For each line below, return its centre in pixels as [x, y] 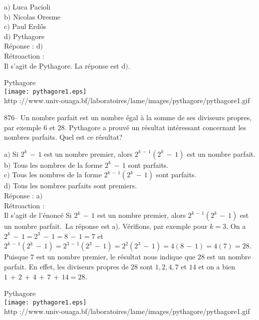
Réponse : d [22, 46]
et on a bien [217, 266]
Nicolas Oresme [37, 16]
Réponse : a [22, 195]
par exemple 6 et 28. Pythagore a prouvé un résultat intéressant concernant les [125, 127]
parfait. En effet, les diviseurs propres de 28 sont [79, 266]
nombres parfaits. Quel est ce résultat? [63, 137]
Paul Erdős [29, 26]
